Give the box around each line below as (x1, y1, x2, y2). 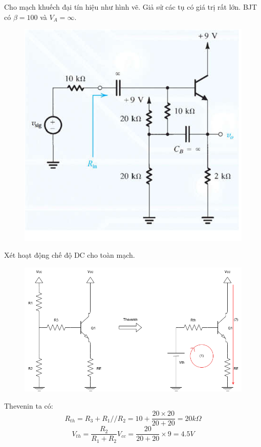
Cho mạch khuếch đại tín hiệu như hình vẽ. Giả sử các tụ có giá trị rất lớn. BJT (4, 2, 257, 12)
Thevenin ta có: (4, 400, 53, 411)
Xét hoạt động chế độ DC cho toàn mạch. (4, 250, 135, 260)
